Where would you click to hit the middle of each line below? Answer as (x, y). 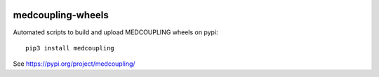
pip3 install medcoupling (70, 48)
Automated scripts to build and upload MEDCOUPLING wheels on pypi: (115, 32)
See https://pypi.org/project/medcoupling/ (74, 64)
